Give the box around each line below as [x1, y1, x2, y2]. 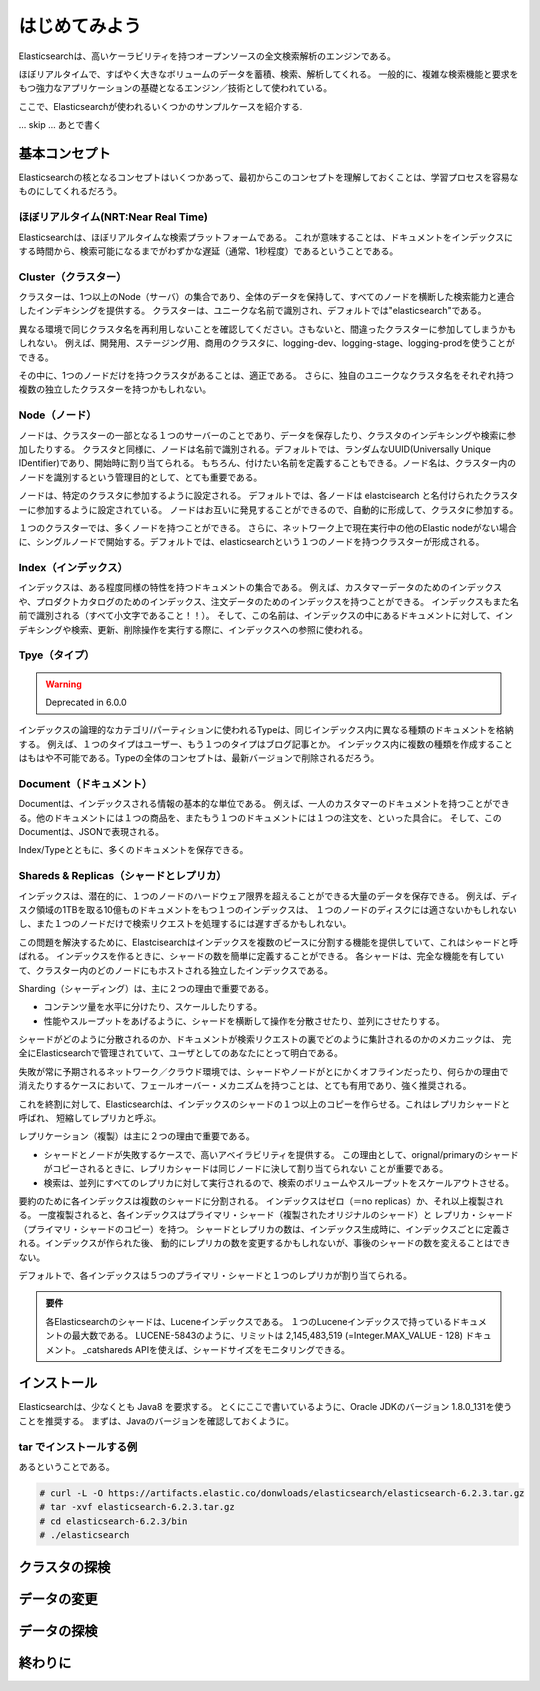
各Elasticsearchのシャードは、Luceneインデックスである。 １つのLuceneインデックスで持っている [45, 1315, 452, 1327]
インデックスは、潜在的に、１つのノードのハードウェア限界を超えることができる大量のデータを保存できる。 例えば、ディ [18, 890, 519, 902]
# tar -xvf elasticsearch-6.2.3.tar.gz [39, 1501, 235, 1513]
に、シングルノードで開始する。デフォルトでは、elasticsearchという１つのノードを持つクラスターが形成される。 [18, 536, 485, 548]
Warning [45, 678, 82, 690]
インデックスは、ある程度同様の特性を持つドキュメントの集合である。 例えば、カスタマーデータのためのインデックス [18, 581, 502, 594]
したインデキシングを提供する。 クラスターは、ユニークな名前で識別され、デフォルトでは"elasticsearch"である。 [18, 305, 487, 317]
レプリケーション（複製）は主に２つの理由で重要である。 [18, 1130, 255, 1142]
